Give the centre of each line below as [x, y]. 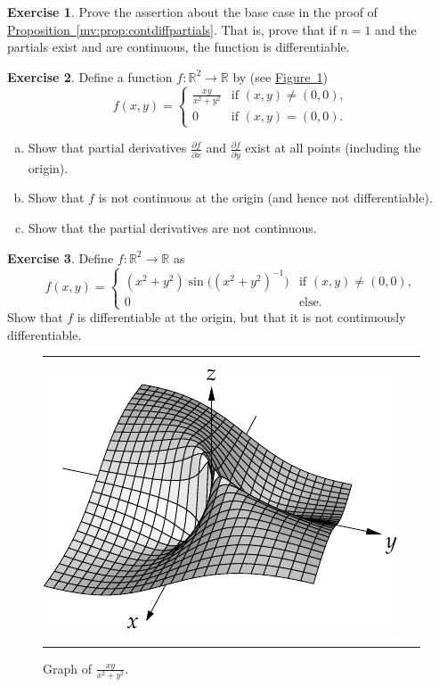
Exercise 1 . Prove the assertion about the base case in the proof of [192, 12]
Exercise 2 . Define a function [90, 76]
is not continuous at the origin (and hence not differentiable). [265, 198]
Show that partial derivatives [107, 148]
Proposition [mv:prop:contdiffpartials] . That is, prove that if [172, 29]
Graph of [67, 668]
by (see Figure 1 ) [280, 76]
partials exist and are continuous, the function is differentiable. [179, 47]
